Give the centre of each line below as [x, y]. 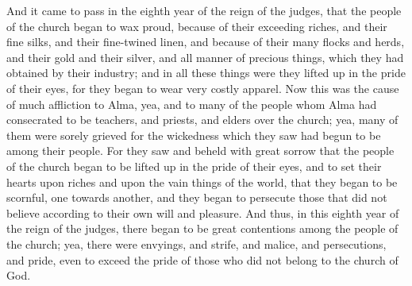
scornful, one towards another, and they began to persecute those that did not [197, 197]
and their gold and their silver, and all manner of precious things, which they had [205, 57]
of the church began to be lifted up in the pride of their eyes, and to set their [194, 166]
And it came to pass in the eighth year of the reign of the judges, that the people [204, 10]
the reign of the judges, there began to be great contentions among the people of [202, 228]
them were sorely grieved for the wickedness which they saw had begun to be [194, 135]
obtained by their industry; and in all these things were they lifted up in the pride [206, 73]
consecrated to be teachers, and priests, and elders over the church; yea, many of [202, 120]
